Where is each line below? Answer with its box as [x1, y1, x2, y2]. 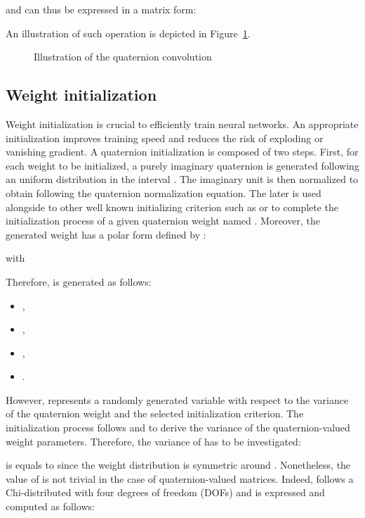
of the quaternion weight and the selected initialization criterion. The [6, 406, 304, 421]
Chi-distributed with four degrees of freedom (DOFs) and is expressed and [6, 485, 325, 500]
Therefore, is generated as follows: [6, 274, 152, 289]
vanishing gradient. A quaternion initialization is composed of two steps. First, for [6, 144, 359, 159]
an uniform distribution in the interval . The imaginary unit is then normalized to [6, 172, 359, 187]
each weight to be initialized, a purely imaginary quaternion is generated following [6, 158, 359, 172]
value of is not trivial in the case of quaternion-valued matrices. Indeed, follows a [6, 471, 354, 486]
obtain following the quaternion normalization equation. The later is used [6, 185, 321, 200]
